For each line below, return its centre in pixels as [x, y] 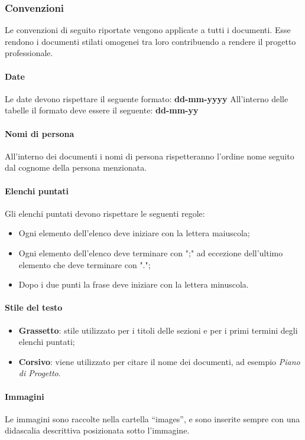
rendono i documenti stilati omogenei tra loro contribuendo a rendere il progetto [150, 41]
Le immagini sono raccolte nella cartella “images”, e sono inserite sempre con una [152, 418]
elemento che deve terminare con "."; [85, 264]
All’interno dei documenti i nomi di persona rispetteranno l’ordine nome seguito [150, 156]
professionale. [29, 53]
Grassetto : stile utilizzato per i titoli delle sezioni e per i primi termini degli [158, 330]
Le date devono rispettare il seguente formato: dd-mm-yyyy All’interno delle [147, 98]
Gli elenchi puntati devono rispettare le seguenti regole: [105, 213]
